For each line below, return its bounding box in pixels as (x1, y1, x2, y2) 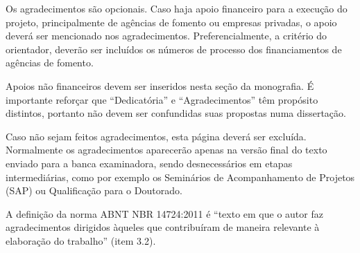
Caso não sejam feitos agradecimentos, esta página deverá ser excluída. (6, 129, 307, 143)
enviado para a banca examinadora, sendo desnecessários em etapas (6, 156, 293, 170)
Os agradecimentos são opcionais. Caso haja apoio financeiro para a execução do (6, 1, 348, 15)
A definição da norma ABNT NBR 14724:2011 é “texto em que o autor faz (6, 206, 323, 221)
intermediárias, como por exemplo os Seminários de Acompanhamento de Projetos (6, 169, 355, 184)
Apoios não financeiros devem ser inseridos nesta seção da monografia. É (6, 78, 314, 93)
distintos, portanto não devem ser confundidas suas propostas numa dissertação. (6, 106, 346, 120)
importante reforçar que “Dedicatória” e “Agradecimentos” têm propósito (6, 92, 318, 106)
